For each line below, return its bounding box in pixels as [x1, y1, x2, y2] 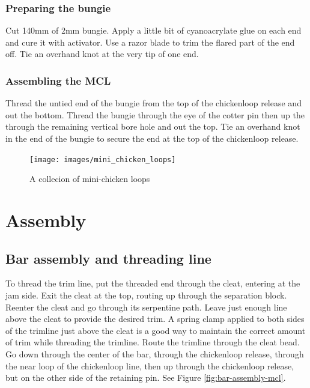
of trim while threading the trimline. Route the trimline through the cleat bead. [5, 336, 300, 348]
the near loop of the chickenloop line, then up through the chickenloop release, [5, 359, 294, 372]
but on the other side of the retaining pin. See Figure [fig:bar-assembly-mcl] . [5, 371, 286, 384]
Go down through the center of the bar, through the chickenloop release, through [5, 347, 304, 360]
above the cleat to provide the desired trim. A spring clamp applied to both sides [5, 312, 305, 325]
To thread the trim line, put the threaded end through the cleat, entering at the [5, 277, 300, 289]
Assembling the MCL [5, 73, 111, 88]
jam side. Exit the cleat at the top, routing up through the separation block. [5, 289, 287, 302]
